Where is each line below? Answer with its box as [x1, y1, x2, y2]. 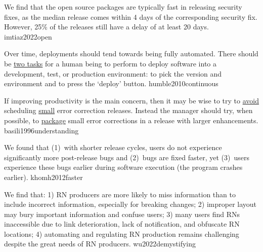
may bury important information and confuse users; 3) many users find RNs [4, 208, 240, 219]
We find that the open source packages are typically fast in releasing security [4, 2, 242, 12]
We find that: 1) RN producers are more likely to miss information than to [4, 189, 236, 199]
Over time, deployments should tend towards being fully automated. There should [4, 48, 258, 59]
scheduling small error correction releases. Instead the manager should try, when [4, 105, 253, 116]
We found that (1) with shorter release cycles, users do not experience [4, 142, 222, 153]
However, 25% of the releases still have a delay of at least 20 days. [4, 21, 209, 32]
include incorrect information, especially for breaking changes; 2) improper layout [4, 199, 257, 209]
